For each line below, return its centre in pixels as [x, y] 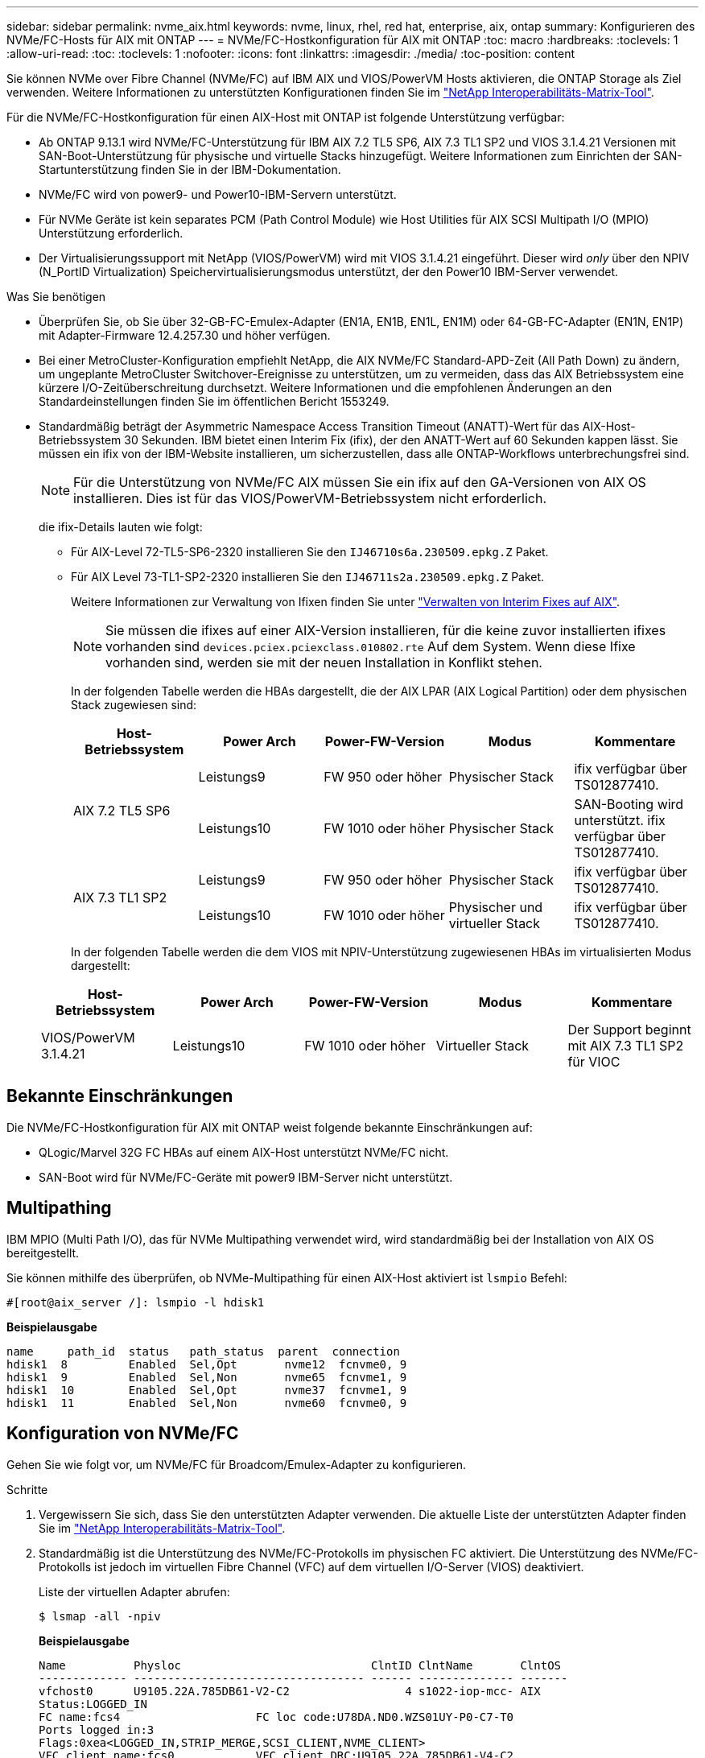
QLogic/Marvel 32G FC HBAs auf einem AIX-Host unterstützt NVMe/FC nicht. [244, 1152]
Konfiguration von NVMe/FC [123, 1434]
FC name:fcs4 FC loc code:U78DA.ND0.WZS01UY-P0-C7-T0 [276, 1717]
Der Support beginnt [629, 1030]
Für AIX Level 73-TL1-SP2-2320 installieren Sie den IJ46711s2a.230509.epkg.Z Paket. [308, 577]
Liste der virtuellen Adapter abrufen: [134, 1591]
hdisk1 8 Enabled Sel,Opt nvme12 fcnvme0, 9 [207, 1364]
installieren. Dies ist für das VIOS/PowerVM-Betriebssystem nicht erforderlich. [310, 498]
